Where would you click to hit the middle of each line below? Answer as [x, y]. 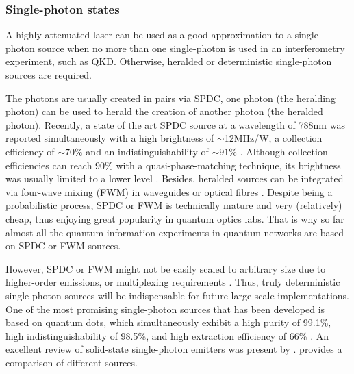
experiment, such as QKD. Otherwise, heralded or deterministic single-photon [169, 61]
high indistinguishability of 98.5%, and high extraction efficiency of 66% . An [167, 335]
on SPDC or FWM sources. [63, 246]
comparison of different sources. [72, 362]
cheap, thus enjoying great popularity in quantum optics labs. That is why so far [175, 218]
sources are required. [49, 75]
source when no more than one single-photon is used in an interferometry [191, 48]
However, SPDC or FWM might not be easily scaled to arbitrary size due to [166, 268]
